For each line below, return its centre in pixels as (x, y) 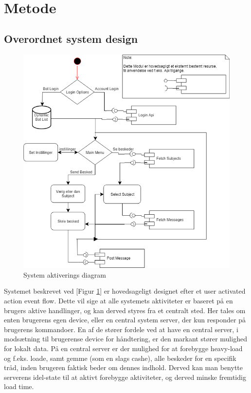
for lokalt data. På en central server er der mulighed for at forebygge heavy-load (123, 348)
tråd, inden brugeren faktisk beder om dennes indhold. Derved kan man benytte (123, 367)
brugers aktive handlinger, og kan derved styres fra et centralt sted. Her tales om (125, 310)
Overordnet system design (71, 38)
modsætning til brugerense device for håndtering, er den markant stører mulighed (125, 339)
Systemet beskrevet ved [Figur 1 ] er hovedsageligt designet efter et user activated (125, 291)
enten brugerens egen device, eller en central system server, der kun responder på (125, 320)
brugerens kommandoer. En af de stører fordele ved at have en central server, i (121, 329)
